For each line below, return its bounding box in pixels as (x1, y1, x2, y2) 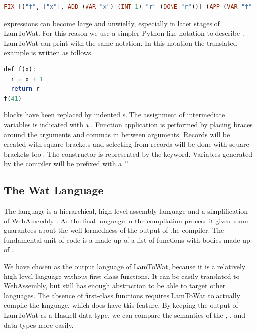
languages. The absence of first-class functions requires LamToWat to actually (4, 290, 241, 300)
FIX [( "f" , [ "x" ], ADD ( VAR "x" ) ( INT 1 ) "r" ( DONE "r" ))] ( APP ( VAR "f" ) (4, 3, 256, 10)
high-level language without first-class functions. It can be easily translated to (4, 271, 240, 281)
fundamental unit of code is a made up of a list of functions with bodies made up (4, 234, 250, 245)
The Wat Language (4, 182, 104, 198)
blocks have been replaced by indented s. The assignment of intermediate (4, 110, 225, 120)
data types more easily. (4, 319, 74, 330)
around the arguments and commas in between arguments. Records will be (4, 129, 230, 139)
